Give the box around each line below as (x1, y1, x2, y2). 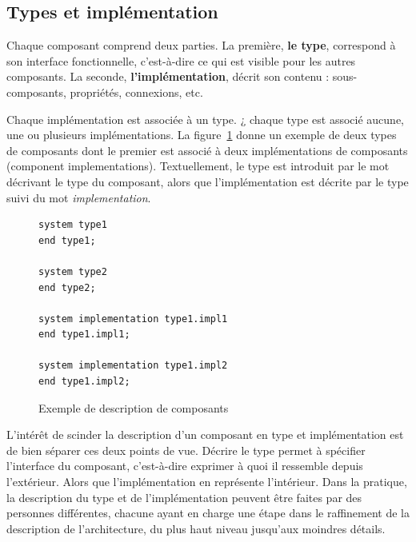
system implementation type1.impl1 (38, 313, 228, 325)
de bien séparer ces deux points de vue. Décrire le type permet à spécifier (6, 441, 366, 458)
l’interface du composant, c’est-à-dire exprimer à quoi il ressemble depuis (6, 457, 363, 474)
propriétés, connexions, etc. (70, 83, 203, 100)
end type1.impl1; (38, 329, 130, 341)
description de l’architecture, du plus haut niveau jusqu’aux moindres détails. (6, 520, 386, 536)
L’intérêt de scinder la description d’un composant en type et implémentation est (6, 426, 404, 443)
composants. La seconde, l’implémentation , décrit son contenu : (6, 68, 330, 85)
